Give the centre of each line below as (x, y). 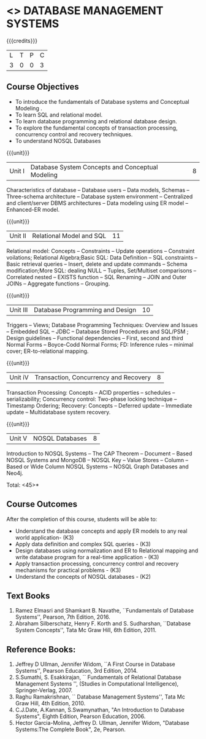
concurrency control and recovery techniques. (74, 134)
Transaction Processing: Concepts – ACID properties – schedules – (91, 392)
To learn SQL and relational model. (59, 115)
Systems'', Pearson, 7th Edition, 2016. (63, 617)
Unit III (19, 309)
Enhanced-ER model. (33, 209)
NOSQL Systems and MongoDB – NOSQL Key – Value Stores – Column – (97, 460)
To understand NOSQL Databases (58, 141)
